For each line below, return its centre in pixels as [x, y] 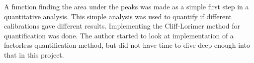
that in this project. [34, 54]
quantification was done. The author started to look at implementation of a [119, 35]
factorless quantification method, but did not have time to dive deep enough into [127, 45]
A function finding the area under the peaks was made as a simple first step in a [127, 6]
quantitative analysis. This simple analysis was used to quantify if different [118, 16]
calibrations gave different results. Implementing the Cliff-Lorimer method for [122, 26]
